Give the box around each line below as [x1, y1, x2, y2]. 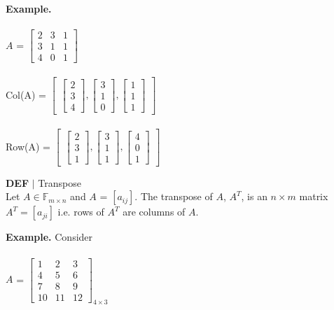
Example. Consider [6, 230, 93, 244]
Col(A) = [6, 87, 46, 101]
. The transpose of [134, 189, 213, 204]
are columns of [123, 204, 186, 219]
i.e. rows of [57, 204, 104, 219]
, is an [241, 189, 267, 204]
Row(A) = [6, 139, 50, 153]
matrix [299, 189, 328, 204]
